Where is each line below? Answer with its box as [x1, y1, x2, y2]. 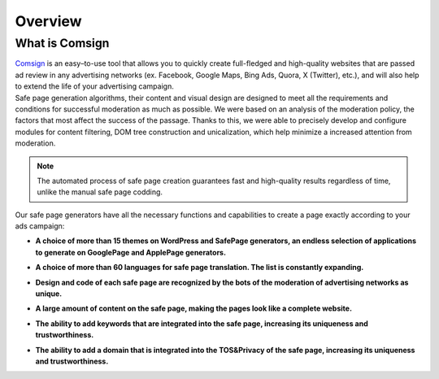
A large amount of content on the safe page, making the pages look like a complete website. [35, 303, 353, 313]
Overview [15, 12, 82, 30]
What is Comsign [15, 36, 110, 50]
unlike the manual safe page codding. [37, 187, 163, 197]
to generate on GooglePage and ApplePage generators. [35, 247, 227, 257]
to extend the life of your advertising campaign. [15, 81, 174, 91]
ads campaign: [15, 221, 65, 231]
